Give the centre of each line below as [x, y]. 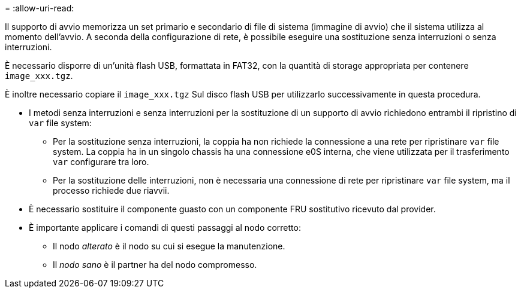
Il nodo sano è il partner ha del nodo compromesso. [155, 265]
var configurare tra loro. [101, 162]
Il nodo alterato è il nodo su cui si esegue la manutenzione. [169, 246]
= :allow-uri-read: [40, 8]
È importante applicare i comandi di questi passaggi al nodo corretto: [165, 228]
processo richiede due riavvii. [111, 190]
